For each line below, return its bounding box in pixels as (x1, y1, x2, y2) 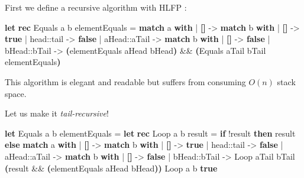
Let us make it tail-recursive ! (5, 107, 109, 119)
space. (5, 87, 27, 99)
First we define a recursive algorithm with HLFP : (5, 1, 187, 13)
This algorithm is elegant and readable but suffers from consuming (5, 75, 246, 88)
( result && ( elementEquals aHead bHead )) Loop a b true (5, 161, 218, 174)
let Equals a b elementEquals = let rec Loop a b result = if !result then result (5, 127, 296, 139)
